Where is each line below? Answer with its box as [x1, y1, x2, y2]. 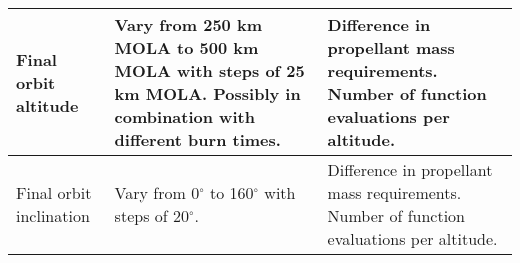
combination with [114, 105, 255, 128]
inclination [16, 204, 90, 227]
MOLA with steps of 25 [114, 59, 305, 82]
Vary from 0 [114, 181, 200, 204]
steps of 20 [114, 204, 189, 227]
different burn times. [114, 128, 281, 151]
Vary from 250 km [114, 13, 262, 36]
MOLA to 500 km [114, 36, 259, 59]
